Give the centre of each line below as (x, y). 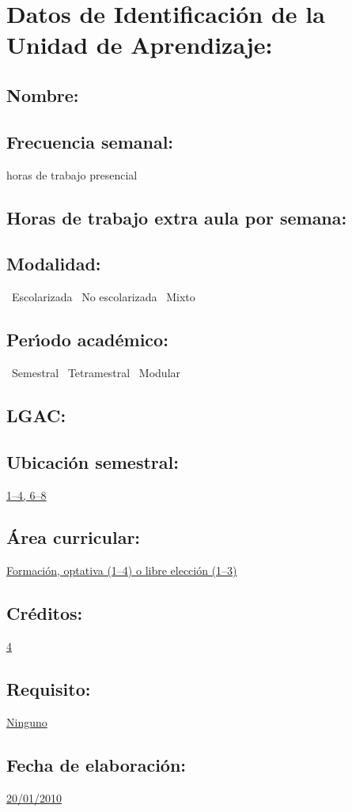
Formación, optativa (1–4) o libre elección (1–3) (122, 570)
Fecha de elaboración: (97, 764)
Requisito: (49, 689)
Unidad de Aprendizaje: (140, 45)
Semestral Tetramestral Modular (96, 372)
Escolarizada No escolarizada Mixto (103, 297)
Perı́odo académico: (87, 340)
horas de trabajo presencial (72, 174)
